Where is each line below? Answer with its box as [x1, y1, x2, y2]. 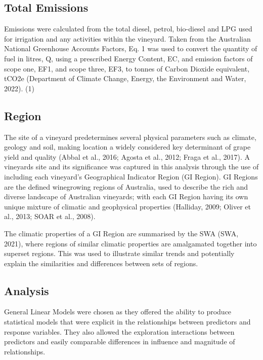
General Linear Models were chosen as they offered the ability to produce [4, 306, 232, 317]
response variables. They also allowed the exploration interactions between [4, 326, 235, 337]
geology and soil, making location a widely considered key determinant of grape [4, 141, 251, 152]
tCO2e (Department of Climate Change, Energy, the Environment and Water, [4, 73, 246, 84]
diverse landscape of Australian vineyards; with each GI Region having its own [4, 191, 248, 202]
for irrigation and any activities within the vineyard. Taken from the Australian [4, 33, 251, 44]
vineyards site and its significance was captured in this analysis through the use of [4, 161, 259, 172]
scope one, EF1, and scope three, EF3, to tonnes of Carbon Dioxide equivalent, [4, 63, 250, 74]
